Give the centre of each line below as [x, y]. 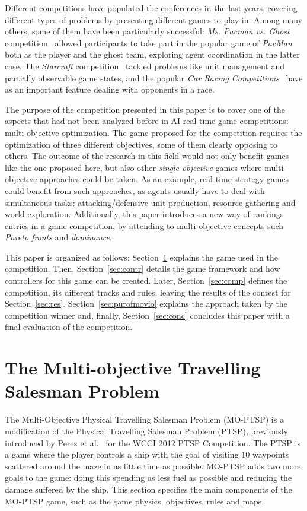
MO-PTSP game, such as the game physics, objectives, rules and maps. [135, 501]
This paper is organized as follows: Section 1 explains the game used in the [141, 257]
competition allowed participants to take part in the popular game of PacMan [148, 42]
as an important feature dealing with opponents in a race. [110, 89]
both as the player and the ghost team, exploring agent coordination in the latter [152, 54]
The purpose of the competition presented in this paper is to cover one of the [145, 109]
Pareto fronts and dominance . [58, 237]
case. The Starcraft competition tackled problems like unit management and [145, 66]
